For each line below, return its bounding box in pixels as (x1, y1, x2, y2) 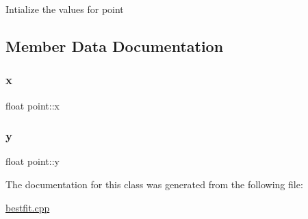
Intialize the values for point (5, 2, 124, 16)
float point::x (5, 98, 60, 112)
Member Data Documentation (5, 35, 224, 56)
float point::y (5, 154, 60, 168)
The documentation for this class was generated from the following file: (5, 177, 303, 191)
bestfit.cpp (5, 200, 50, 214)
